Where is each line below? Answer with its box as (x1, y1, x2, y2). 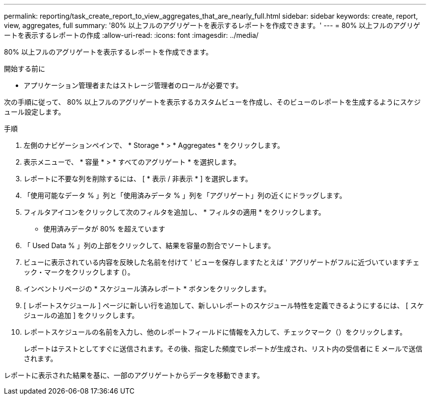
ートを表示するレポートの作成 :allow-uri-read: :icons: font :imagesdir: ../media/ (4, 31, 259, 39)
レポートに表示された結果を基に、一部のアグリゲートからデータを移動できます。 (4, 371, 264, 379)
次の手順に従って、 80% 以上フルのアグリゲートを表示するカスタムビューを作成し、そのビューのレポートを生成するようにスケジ (4, 98, 421, 106)
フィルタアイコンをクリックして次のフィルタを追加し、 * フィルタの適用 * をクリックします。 (24, 208, 325, 216)
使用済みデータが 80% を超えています (43, 225, 165, 233)
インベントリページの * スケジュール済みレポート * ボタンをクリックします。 (24, 285, 271, 293)
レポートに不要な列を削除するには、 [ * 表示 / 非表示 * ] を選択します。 (24, 174, 252, 183)
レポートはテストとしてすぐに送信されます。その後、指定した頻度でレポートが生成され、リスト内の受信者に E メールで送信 (24, 344, 423, 353)
